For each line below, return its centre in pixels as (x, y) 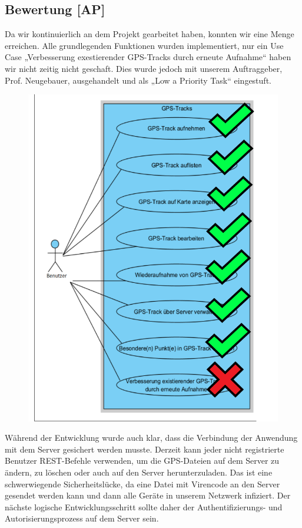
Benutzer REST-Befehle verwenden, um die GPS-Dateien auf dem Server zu (142, 461)
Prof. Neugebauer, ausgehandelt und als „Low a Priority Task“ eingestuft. (138, 80)
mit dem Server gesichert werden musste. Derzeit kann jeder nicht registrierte (145, 449)
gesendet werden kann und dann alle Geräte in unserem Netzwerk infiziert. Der (148, 495)
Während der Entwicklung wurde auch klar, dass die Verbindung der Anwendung (151, 438)
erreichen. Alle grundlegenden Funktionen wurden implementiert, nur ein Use (144, 45)
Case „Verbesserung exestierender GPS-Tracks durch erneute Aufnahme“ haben (148, 57)
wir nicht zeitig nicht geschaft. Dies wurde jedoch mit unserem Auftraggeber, (144, 68)
